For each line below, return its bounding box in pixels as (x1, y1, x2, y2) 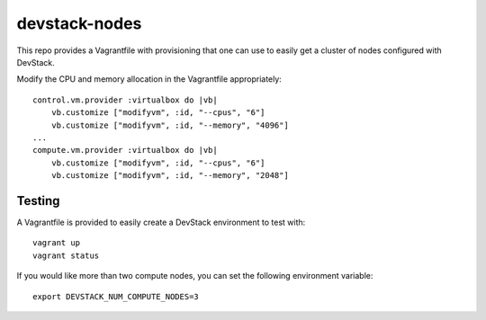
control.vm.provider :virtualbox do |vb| (32, 94, 218, 105)
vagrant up (32, 238, 81, 248)
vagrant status (32, 250, 100, 261)
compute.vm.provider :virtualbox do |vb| (32, 145, 218, 156)
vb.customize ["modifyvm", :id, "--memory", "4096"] (50, 120, 290, 130)
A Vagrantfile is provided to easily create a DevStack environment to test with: (16, 217, 306, 227)
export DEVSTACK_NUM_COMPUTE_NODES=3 (32, 291, 200, 301)
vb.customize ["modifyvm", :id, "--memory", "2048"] (50, 171, 290, 181)
